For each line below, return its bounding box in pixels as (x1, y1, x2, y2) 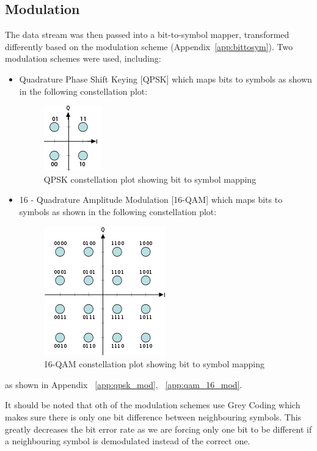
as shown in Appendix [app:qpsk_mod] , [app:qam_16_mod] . (5, 378, 242, 391)
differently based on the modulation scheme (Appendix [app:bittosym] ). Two (5, 40, 293, 53)
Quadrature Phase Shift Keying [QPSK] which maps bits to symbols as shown (19, 72, 312, 85)
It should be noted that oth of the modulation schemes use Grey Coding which (5, 398, 301, 411)
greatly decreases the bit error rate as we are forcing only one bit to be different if (5, 422, 312, 435)
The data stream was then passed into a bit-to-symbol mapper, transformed (5, 28, 290, 41)
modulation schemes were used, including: (5, 52, 161, 65)
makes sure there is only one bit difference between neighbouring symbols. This (5, 410, 302, 423)
